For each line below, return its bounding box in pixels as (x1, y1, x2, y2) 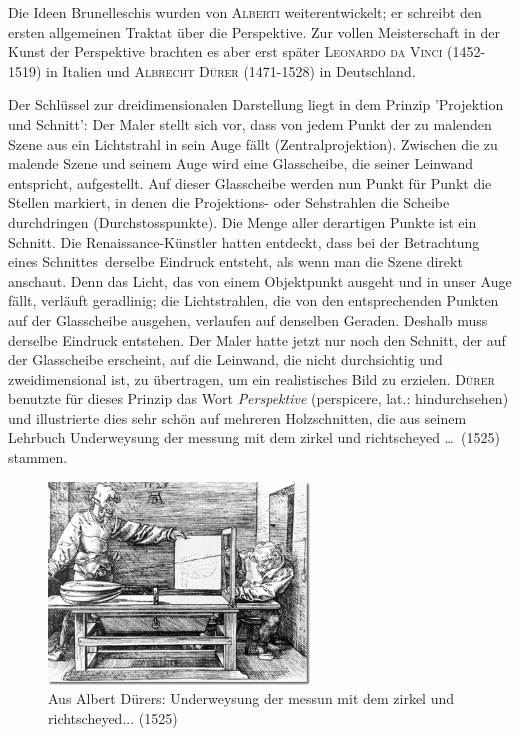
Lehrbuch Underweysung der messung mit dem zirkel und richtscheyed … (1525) (8, 427, 500, 448)
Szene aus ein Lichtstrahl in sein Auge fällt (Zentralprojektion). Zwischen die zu (8, 133, 498, 154)
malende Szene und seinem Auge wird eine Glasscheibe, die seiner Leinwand (8, 153, 473, 174)
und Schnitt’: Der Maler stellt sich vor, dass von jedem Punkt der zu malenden (8, 113, 492, 134)
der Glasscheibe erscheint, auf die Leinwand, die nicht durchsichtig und (8, 349, 443, 370)
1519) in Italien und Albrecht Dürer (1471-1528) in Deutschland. (8, 60, 416, 81)
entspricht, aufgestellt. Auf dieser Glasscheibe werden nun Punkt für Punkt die (8, 172, 492, 193)
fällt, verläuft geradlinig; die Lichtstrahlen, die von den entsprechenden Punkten (8, 290, 499, 311)
